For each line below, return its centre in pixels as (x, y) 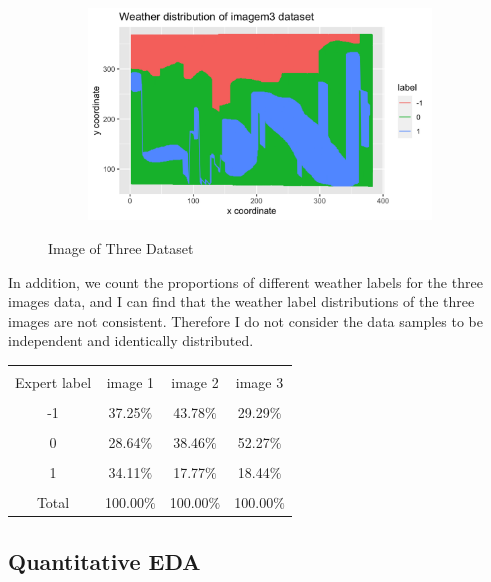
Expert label (53, 381)
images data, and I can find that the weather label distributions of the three (241, 301)
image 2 (195, 381)
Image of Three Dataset (121, 247)
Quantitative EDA (104, 560)
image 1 (130, 381)
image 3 (259, 381)
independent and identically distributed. (131, 340)
